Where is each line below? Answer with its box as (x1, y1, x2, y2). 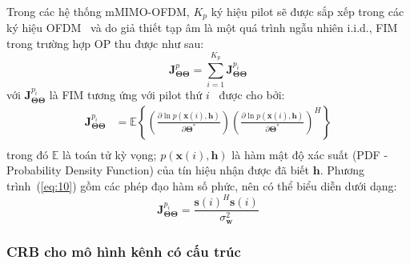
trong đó (6, 146, 49, 162)
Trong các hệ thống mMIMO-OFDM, (6, 3, 190, 19)
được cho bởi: (219, 86, 285, 103)
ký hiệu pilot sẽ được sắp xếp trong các (211, 3, 404, 19)
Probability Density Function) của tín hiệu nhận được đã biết (6, 162, 309, 178)
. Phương (320, 162, 365, 178)
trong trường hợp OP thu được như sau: (6, 35, 204, 52)
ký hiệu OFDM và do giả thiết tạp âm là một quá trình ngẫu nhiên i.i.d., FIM (6, 19, 398, 36)
